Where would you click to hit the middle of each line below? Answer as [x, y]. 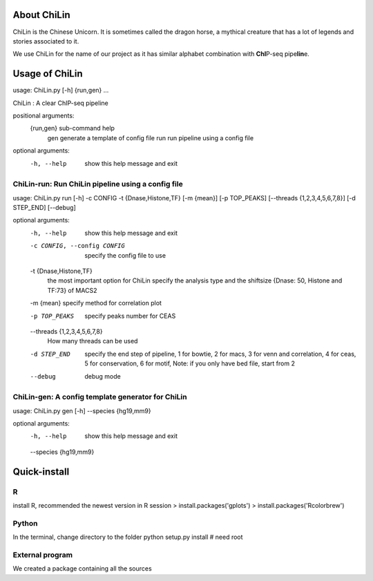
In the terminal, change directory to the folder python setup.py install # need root [128, 537]
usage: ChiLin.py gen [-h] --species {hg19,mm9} [82, 410]
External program [42, 555]
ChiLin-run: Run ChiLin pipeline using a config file [98, 184]
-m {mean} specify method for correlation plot [96, 303]
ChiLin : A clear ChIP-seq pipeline [60, 103]
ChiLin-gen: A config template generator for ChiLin [100, 397]
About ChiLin [41, 15]
